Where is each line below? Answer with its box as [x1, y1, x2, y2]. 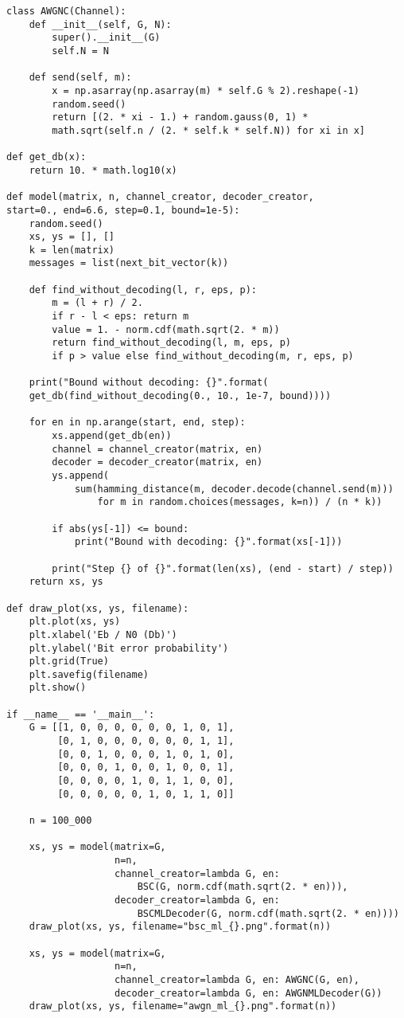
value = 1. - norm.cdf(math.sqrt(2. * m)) [52, 323, 280, 335]
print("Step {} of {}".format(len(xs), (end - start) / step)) [52, 562, 394, 574]
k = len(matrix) [29, 244, 115, 256]
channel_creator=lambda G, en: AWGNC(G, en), [115, 973, 359, 985]
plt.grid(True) [29, 656, 109, 668]
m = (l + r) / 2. [52, 297, 143, 309]
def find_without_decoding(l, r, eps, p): [29, 284, 257, 296]
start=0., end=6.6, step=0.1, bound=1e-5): [6, 204, 240, 216]
